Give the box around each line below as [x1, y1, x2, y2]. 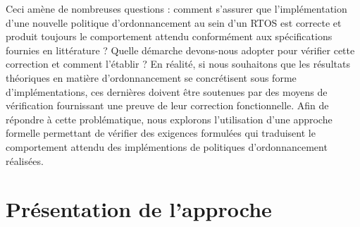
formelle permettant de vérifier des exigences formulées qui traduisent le [6, 125, 316, 140]
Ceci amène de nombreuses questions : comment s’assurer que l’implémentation [6, 1, 347, 16]
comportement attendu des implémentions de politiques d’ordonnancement [6, 139, 328, 154]
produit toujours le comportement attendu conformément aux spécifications [6, 29, 333, 44]
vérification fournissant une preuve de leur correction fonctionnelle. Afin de [6, 98, 329, 113]
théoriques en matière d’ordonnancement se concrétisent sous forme [6, 70, 297, 85]
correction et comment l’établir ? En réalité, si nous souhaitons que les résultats [6, 56, 350, 71]
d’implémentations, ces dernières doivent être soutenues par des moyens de [6, 84, 328, 99]
